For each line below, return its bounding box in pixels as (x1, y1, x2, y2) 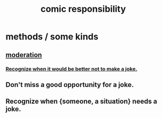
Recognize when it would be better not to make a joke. (5, 65, 137, 72)
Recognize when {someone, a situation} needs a (5, 97, 157, 106)
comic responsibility (40, 3, 126, 15)
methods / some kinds (5, 31, 98, 42)
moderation (5, 51, 42, 59)
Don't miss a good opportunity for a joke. (5, 80, 134, 89)
